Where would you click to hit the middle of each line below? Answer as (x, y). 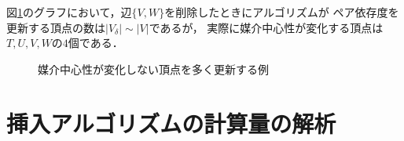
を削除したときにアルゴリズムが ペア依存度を (282, 12)
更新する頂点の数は (56, 27)
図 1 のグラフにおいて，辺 (69, 12)
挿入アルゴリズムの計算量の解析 (171, 123)
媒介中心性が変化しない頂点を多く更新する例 (153, 69)
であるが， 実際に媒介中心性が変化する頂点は (266, 27)
